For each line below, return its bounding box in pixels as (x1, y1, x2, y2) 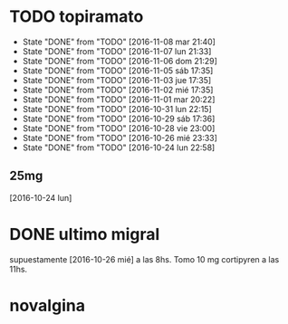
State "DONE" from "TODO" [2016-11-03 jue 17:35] (22, 74, 212, 85)
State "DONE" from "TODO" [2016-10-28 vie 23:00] (22, 122, 216, 133)
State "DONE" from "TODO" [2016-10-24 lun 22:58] (22, 142, 216, 153)
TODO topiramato (9, 6, 144, 27)
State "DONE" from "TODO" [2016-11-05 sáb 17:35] (22, 65, 214, 76)
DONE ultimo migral (9, 224, 160, 244)
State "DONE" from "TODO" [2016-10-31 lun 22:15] (22, 103, 212, 114)
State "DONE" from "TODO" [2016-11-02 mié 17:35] (22, 84, 214, 95)
